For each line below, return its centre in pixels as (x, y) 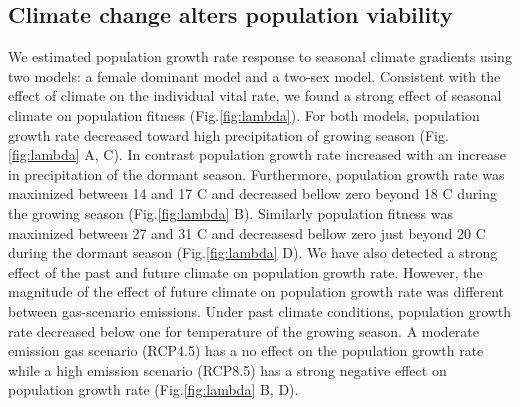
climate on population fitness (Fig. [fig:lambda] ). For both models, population (244, 114)
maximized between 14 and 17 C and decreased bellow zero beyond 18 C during (252, 193)
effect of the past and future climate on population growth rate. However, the (245, 271)
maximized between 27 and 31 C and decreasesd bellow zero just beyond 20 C (247, 232)
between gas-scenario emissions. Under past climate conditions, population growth (260, 310)
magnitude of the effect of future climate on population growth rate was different (256, 291)
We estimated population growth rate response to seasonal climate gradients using (260, 56)
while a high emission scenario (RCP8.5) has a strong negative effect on (227, 369)
